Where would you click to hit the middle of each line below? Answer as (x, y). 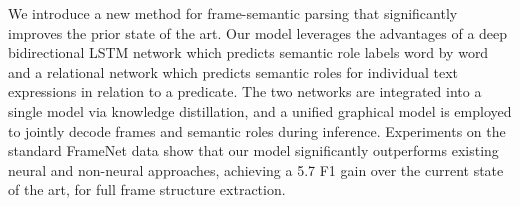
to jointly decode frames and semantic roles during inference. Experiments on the (257, 130)
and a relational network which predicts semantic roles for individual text (233, 71)
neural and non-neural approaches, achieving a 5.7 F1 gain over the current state (256, 169)
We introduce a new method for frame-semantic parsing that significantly (233, 13)
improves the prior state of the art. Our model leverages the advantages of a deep (258, 32)
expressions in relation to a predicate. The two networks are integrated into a (245, 91)
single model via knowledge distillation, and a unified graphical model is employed (260, 110)
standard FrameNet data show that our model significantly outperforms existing (253, 150)
